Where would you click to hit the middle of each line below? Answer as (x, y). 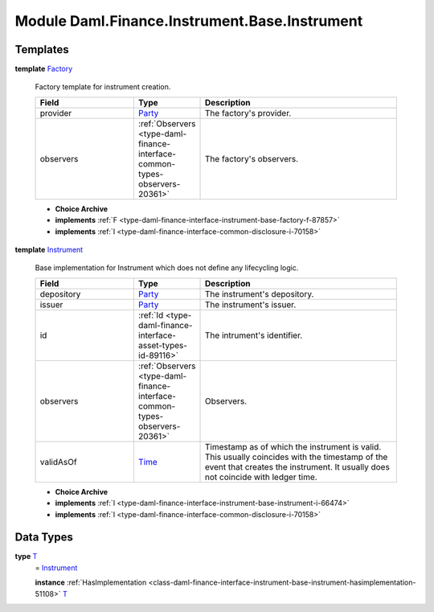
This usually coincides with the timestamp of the (297, 457)
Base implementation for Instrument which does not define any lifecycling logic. (167, 268)
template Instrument (49, 250)
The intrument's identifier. (254, 335)
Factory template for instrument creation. (103, 87)
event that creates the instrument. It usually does (297, 466)
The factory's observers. (252, 158)
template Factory (44, 69)
